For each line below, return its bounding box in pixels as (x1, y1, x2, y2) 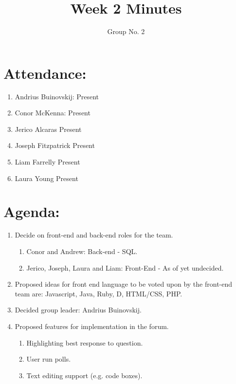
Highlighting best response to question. (26, 337, 143, 347)
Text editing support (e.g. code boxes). (26, 370, 143, 380)
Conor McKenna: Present (15, 108, 91, 118)
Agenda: (3, 201, 60, 221)
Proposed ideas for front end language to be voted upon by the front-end (15, 279, 233, 289)
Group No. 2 (107, 26, 145, 37)
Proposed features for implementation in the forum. (15, 321, 169, 331)
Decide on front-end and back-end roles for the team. (15, 230, 173, 240)
